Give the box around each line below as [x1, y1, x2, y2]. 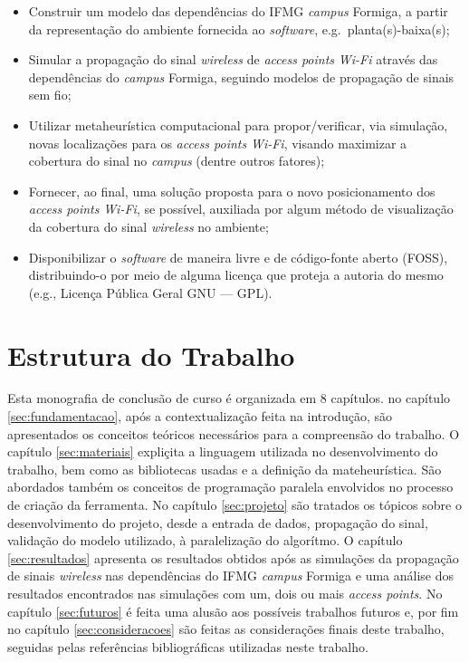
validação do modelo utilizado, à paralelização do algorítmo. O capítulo [7, 531, 403, 550]
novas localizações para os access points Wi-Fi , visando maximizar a [28, 133, 407, 152]
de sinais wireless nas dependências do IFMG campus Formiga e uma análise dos [7, 566, 454, 585]
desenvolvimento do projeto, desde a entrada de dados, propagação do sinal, [7, 513, 428, 532]
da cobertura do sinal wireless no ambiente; [28, 216, 269, 235]
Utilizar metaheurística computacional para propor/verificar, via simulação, [28, 115, 448, 134]
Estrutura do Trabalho [7, 336, 295, 373]
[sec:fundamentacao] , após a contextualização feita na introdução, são [7, 407, 392, 426]
